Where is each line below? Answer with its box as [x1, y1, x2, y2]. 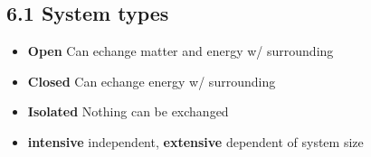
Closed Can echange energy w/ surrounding [27, 71, 276, 90]
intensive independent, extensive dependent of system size [27, 132, 364, 151]
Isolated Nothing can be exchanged [27, 102, 229, 121]
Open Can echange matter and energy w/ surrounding [27, 42, 334, 60]
